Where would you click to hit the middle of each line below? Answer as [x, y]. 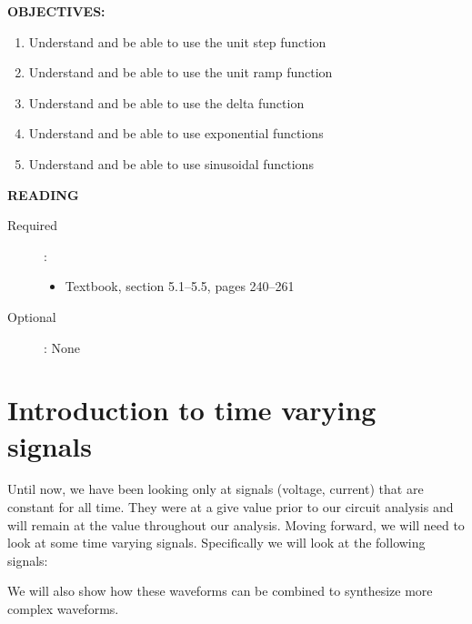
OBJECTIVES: [56, 11]
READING [43, 194]
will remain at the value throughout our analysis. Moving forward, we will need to [236, 524]
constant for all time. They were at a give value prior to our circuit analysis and [231, 507]
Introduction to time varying [192, 410]
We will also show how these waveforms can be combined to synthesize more [220, 591]
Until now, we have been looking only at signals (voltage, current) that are [216, 489]
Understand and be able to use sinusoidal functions [171, 163]
